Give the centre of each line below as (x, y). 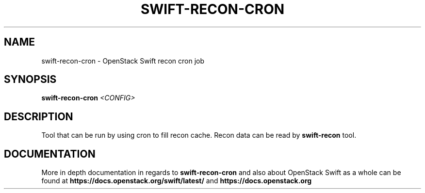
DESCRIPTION (39, 116)
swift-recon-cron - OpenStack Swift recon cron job (123, 61)
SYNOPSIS (30, 80)
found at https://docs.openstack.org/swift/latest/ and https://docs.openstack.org (177, 181)
